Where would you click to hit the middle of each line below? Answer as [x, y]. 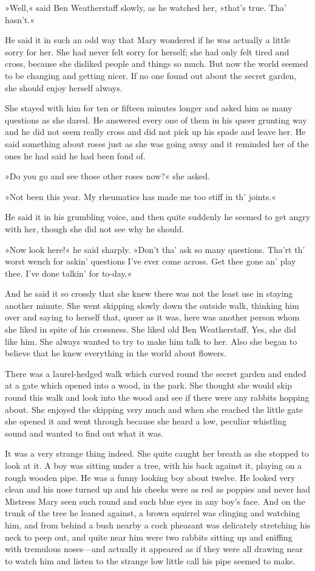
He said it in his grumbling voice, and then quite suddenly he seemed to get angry [158, 217]
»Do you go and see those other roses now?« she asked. [107, 176]
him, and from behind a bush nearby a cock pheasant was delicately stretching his [158, 524]
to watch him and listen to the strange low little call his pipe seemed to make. [150, 560]
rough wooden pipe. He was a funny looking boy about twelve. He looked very [150, 477]
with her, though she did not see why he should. [95, 228]
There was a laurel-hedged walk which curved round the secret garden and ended [156, 373]
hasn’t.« [20, 19]
